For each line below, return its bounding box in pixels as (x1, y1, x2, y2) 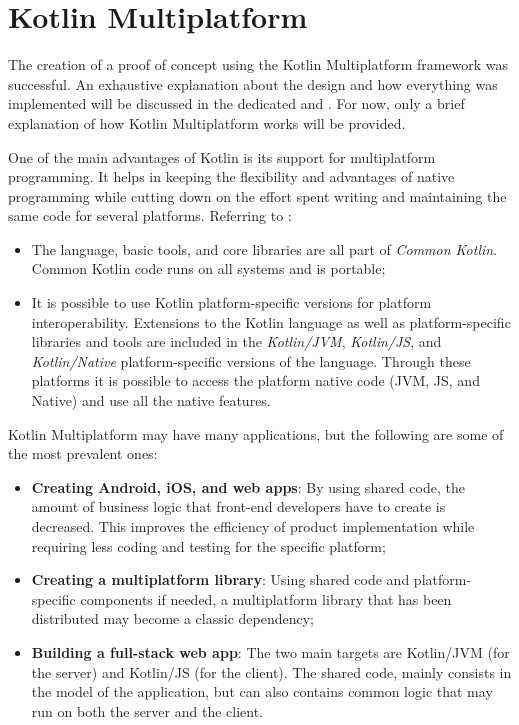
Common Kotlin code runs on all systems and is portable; (31, 258, 386, 279)
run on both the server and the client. (31, 700, 264, 721)
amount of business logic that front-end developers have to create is (31, 496, 446, 517)
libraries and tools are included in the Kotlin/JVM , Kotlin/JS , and (31, 331, 442, 352)
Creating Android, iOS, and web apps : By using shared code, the (31, 476, 465, 497)
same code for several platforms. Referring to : (8, 205, 292, 226)
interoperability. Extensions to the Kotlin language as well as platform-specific (31, 311, 511, 332)
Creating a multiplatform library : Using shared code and (31, 569, 410, 590)
